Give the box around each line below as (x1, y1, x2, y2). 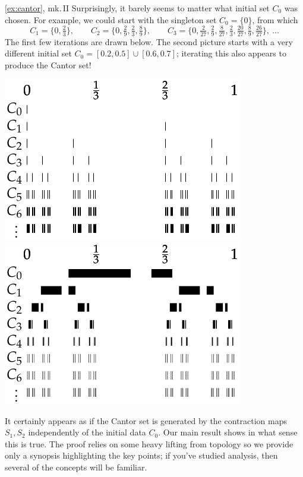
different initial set (5, 47, 72, 59)
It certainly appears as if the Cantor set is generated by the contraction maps (5, 414, 287, 427)
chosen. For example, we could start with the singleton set (5, 13, 217, 26)
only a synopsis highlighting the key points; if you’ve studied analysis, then (5, 449, 278, 462)
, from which (252, 13, 298, 26)
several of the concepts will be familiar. (5, 460, 147, 473)
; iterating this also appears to (176, 47, 286, 59)
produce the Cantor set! (5, 58, 91, 71)
